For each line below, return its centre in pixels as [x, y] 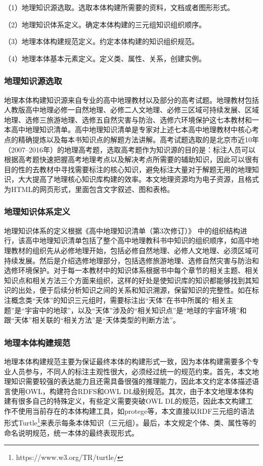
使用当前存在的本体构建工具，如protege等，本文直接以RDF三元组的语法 [136, 411]
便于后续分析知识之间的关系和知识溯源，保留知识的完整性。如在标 [149, 290]
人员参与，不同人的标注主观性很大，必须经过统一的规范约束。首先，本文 [131, 371]
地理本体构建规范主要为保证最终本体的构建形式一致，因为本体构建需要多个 [128, 361]
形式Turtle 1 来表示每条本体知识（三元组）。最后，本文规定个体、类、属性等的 [130, 422]
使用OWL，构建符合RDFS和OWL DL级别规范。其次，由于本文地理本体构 [132, 391]
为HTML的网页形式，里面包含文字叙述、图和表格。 [89, 189]
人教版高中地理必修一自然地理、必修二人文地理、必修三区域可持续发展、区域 [131, 110]
